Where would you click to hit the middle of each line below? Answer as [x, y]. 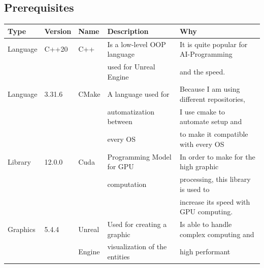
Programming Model [139, 156]
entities [119, 257]
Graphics [22, 229]
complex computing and [217, 234]
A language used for [138, 94]
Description [128, 31]
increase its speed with [215, 201]
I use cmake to [202, 111]
